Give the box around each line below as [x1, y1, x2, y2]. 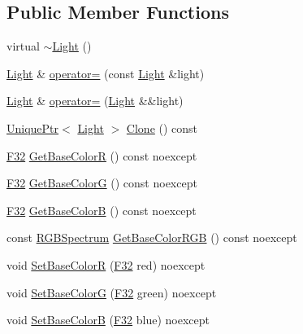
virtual [6, 37, 40, 55]
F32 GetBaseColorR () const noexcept [6, 147, 197, 164]
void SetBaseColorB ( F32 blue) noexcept [6, 311, 210, 328]
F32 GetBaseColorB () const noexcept [6, 201, 197, 218]
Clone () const [126, 119, 198, 136]
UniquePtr [6, 119, 59, 136]
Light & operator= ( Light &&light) [6, 92, 184, 109]
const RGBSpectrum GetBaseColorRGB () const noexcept [6, 229, 297, 246]
